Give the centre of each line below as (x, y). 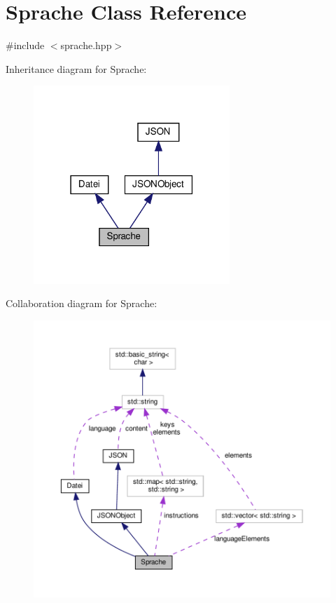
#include (25, 45)
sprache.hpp (86, 45)
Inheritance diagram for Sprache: (76, 68)
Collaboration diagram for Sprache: (82, 303)
